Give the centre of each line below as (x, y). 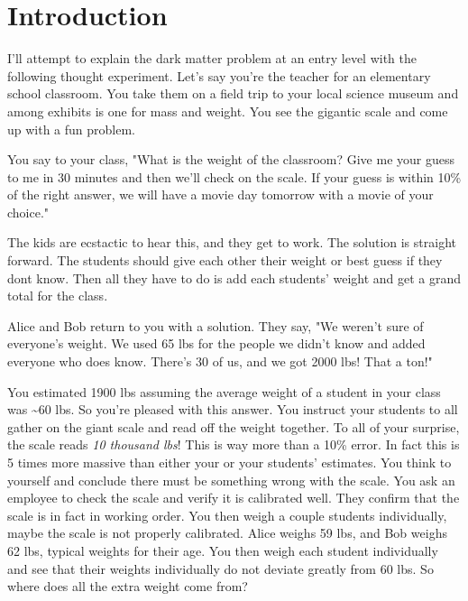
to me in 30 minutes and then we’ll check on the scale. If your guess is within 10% (234, 176)
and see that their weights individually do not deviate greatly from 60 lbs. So (220, 568)
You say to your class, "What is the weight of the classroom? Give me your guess (231, 159)
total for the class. (58, 296)
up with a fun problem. (72, 129)
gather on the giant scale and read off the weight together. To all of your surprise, (234, 426)
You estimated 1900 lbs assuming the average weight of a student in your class (224, 391)
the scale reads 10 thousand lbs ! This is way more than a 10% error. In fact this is (234, 444)
